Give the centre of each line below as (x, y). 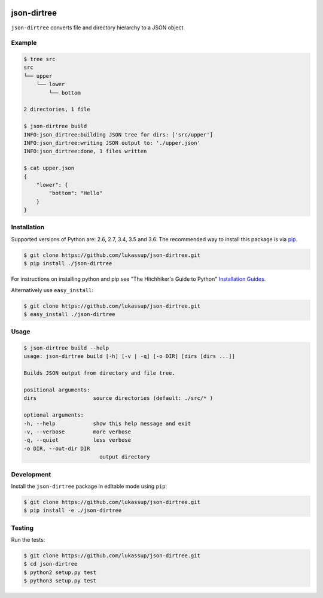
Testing (22, 528)
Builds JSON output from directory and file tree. (100, 373)
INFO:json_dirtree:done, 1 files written (85, 151)
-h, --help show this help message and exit (107, 423)
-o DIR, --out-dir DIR (57, 448)
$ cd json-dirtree (51, 564)
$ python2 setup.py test (60, 572)
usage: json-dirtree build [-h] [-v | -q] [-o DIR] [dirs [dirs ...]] (129, 356)
